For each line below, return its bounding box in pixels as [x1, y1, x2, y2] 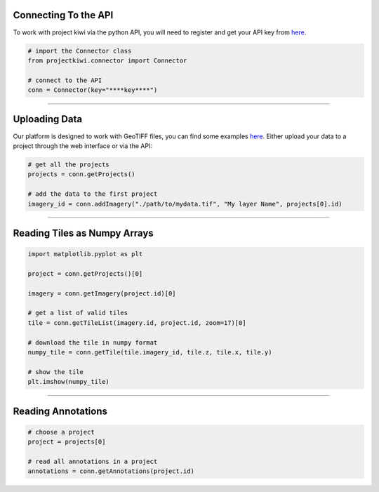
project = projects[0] [27, 438, 106, 446]
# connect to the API [27, 76, 102, 84]
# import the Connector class [27, 46, 132, 55]
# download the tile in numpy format [27, 338, 158, 347]
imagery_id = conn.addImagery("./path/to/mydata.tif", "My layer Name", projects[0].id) [27, 200, 343, 208]
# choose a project [27, 428, 95, 436]
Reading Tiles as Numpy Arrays [13, 227, 154, 239]
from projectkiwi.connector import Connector [27, 56, 187, 65]
